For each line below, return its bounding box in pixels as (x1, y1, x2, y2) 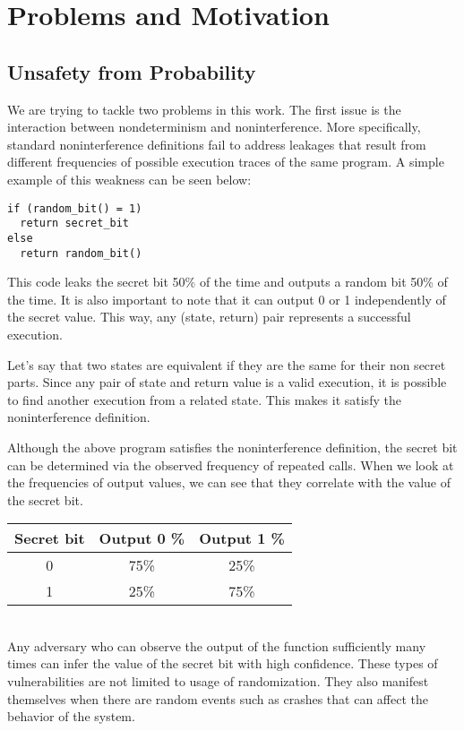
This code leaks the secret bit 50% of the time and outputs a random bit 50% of (7, 272, 448, 291)
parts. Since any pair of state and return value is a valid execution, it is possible (7, 373, 447, 391)
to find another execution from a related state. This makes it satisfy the (7, 390, 401, 408)
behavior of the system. (7, 707, 135, 726)
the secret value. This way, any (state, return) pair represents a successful (7, 307, 411, 326)
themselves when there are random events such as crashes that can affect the (7, 689, 428, 708)
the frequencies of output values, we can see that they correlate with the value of (7, 473, 451, 492)
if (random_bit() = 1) (7, 202, 142, 215)
